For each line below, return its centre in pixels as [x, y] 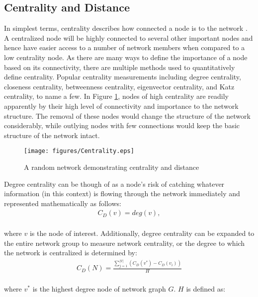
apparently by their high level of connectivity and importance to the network [121, 106]
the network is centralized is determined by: [71, 253]
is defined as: [206, 288]
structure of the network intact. [52, 135]
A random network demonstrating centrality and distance [112, 167]
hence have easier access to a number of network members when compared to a [125, 47]
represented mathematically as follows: [63, 203]
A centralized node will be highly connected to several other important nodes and [129, 37]
